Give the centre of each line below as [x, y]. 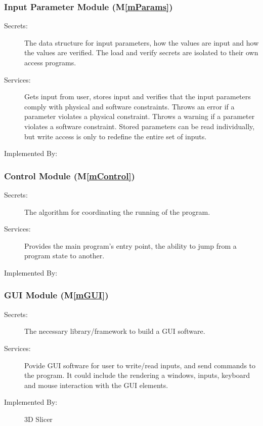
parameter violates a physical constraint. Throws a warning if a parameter [140, 116]
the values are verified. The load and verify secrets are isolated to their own [141, 52]
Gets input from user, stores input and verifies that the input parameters [138, 96]
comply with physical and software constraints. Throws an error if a [129, 106]
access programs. [50, 62]
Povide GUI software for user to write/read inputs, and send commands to [140, 365]
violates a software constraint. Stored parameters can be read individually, [140, 126]
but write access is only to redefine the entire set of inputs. [116, 136]
